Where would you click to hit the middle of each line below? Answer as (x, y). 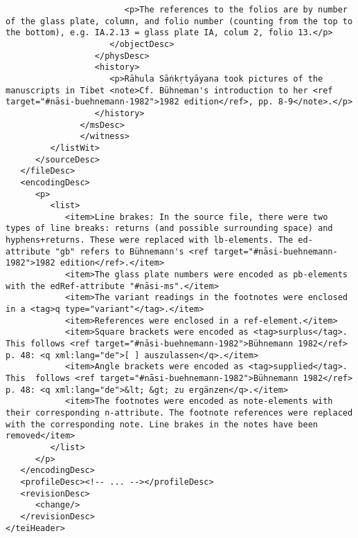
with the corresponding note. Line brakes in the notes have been (162, 424)
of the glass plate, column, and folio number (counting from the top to (179, 21)
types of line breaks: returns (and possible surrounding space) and (169, 229)
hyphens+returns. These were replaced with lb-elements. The (150, 240)
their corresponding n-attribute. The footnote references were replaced (179, 412)
